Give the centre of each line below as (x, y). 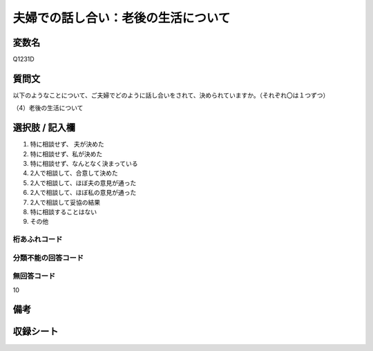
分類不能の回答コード (48, 258)
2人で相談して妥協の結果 (65, 202)
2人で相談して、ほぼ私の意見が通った (83, 193)
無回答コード (34, 276)
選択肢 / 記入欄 (44, 128)
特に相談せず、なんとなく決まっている (84, 164)
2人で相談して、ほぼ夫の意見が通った (83, 182)
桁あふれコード (38, 240)
